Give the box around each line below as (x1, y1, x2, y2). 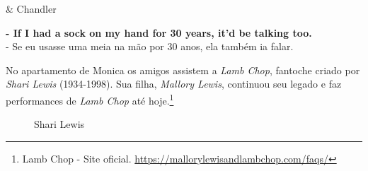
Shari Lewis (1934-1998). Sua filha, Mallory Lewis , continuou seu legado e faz (6, 76, 342, 91)
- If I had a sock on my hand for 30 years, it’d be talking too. (6, 25, 312, 40)
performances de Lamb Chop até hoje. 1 (6, 90, 174, 107)
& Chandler (6, 1, 57, 16)
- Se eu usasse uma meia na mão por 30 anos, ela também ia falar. (6, 39, 294, 54)
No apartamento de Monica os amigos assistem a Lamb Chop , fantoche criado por (6, 62, 360, 77)
